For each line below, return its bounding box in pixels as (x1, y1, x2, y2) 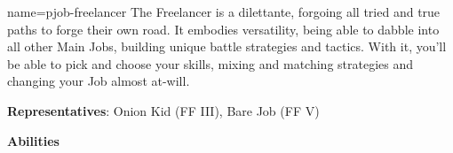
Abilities (7, 131, 60, 149)
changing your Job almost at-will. (7, 72, 190, 90)
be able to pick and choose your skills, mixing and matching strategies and (7, 54, 414, 73)
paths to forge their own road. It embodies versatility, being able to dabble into (7, 19, 440, 38)
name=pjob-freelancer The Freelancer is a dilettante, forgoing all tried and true (7, 3, 441, 20)
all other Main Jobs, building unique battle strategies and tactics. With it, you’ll (7, 37, 447, 56)
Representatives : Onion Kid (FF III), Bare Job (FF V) (7, 101, 320, 119)
